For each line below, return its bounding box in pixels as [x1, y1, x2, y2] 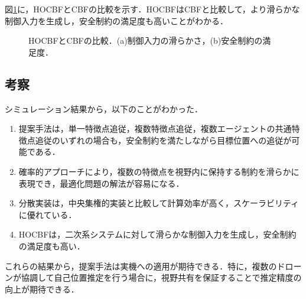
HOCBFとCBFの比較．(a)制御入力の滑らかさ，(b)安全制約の [28, 34, 263, 47]
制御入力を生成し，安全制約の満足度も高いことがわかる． [5, 14, 228, 27]
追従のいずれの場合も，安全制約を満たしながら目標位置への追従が [35, 134, 292, 146]
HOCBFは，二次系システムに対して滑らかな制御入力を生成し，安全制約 [18, 228, 297, 240]
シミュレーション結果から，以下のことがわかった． [5, 102, 203, 115]
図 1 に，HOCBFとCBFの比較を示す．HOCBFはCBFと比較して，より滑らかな [5, 3, 300, 15]
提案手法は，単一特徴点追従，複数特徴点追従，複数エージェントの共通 [18, 122, 292, 135]
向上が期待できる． [5, 282, 79, 295]
